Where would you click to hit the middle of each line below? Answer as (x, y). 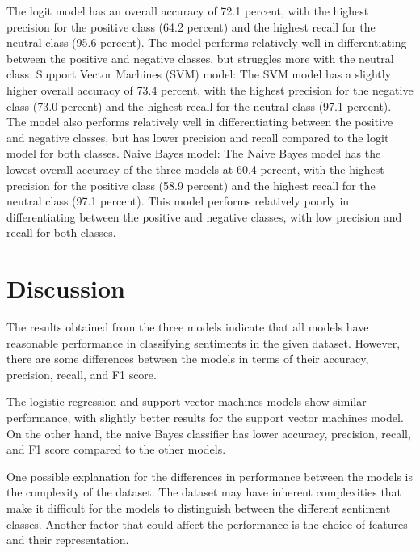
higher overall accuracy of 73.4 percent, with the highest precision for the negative (210, 89)
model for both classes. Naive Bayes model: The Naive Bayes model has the (194, 153)
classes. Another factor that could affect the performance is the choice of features (207, 523)
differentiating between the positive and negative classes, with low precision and (204, 216)
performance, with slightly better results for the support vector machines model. (205, 417)
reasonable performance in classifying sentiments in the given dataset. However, (204, 342)
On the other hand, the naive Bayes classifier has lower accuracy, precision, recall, (209, 433)
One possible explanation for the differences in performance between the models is (210, 476)
